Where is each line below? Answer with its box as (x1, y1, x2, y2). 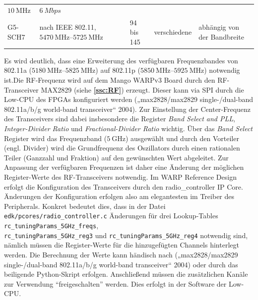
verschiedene (154, 27, 192, 37)
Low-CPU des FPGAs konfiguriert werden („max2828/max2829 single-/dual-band (4, 94, 254, 104)
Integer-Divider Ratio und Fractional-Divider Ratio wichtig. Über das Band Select (4, 123, 253, 134)
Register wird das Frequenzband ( (4, 133, 107, 143)
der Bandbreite (198, 31, 244, 42)
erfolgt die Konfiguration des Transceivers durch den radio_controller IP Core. (4, 181, 243, 192)
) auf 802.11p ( (95, 65, 140, 75)
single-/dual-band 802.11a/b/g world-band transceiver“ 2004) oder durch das (4, 259, 238, 269)
